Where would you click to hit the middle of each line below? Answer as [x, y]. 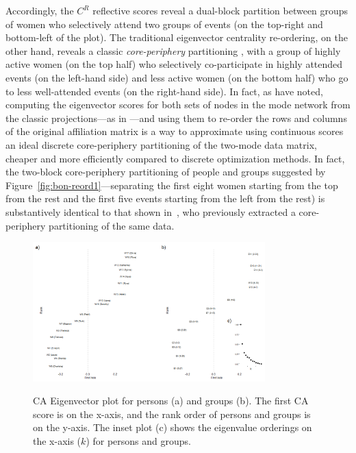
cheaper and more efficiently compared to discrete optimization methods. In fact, [175, 158]
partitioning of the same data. [112, 225]
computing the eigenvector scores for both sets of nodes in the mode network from [178, 105]
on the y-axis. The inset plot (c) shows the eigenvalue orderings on [173, 427]
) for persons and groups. [138, 440]
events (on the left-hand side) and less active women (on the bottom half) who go [177, 77]
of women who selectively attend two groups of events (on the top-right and [164, 24]
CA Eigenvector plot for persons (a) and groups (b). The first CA [171, 401]
